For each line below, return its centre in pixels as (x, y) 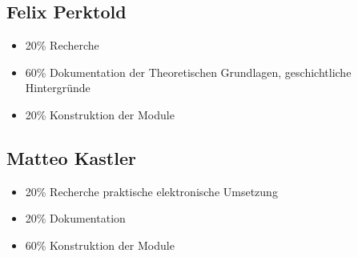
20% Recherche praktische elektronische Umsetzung (151, 191)
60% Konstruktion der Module (100, 245)
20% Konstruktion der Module (100, 114)
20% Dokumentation (75, 218)
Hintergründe (58, 88)
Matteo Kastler (71, 157)
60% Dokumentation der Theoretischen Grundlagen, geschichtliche (188, 72)
